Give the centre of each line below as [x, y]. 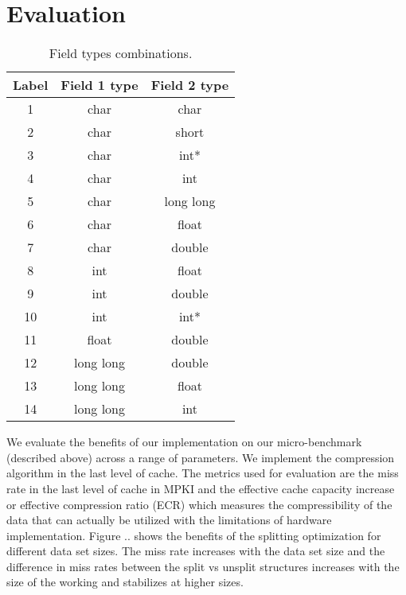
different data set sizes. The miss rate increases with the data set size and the [196, 551]
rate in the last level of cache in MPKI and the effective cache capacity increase [201, 488]
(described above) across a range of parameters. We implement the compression [201, 457]
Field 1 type [100, 85]
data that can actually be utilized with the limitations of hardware [169, 520]
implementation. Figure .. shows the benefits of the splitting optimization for [194, 535]
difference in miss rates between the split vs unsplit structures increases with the [203, 566]
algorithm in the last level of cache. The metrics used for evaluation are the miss [203, 473]
